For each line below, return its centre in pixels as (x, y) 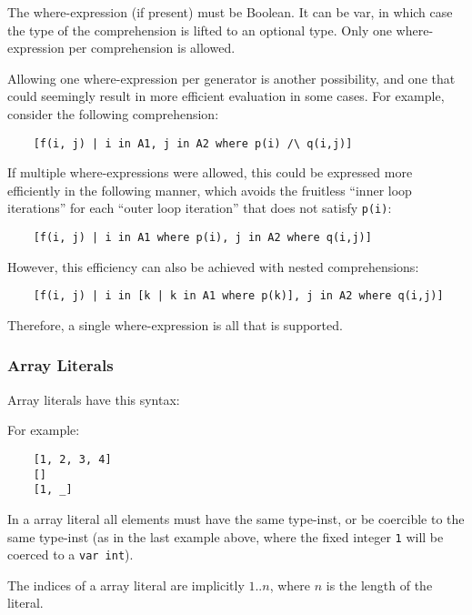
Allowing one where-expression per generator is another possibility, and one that (231, 78)
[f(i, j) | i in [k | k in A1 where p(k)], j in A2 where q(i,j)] (238, 296)
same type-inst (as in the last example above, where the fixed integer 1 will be (226, 536)
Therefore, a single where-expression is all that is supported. (175, 324)
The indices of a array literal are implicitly (126, 585)
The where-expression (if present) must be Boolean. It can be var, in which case (230, 12)
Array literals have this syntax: (94, 399)
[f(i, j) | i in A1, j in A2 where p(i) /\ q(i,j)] (193, 143)
